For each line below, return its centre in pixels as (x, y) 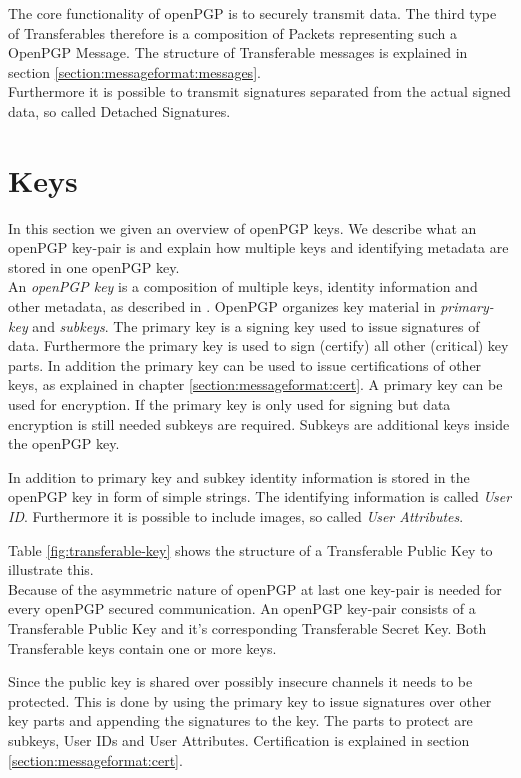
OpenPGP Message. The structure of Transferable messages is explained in (238, 52)
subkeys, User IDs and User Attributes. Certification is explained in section (239, 739)
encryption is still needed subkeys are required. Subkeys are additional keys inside (259, 423)
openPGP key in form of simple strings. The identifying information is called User (260, 496)
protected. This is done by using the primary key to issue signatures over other (250, 700)
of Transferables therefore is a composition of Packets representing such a (232, 32)
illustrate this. (51, 569)
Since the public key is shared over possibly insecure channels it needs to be (240, 681)
